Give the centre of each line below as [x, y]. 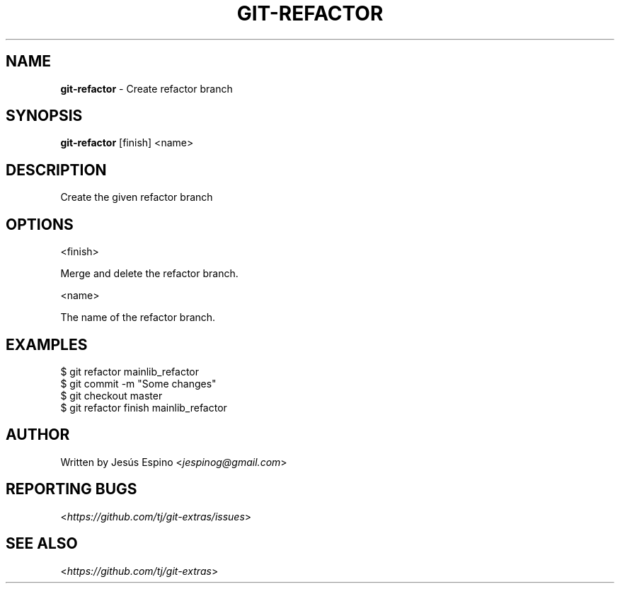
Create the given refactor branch [137, 197]
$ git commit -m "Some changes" [138, 383]
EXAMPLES [47, 344]
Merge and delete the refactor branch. [149, 274]
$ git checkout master [111, 395]
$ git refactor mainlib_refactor [130, 371]
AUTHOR [38, 435]
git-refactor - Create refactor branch [147, 88]
